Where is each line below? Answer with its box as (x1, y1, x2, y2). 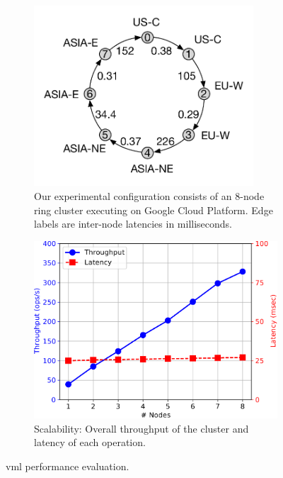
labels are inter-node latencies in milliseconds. (34, 216, 232, 231)
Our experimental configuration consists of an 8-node (34, 188, 265, 203)
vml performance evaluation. (6, 458, 129, 473)
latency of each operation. (34, 435, 146, 450)
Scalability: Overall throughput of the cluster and (34, 421, 249, 435)
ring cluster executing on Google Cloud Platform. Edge (34, 202, 273, 217)
